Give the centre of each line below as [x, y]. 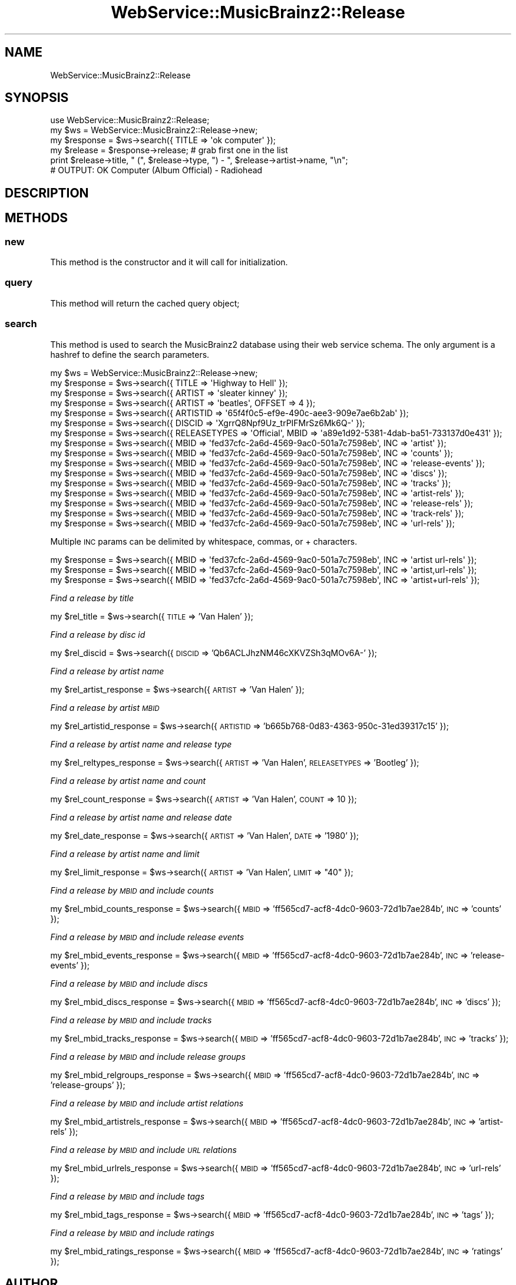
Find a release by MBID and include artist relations [147, 1103]
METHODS [37, 218]
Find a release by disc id [98, 634]
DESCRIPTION [47, 193]
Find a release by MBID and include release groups [148, 1056]
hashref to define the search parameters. [130, 354]
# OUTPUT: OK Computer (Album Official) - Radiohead [156, 170]
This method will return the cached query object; [145, 303]
